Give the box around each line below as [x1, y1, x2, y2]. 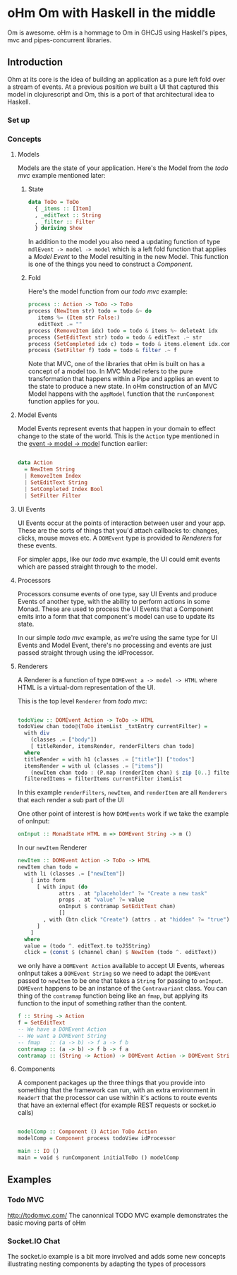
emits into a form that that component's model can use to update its [17, 612, 215, 620]
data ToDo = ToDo [28, 198, 80, 205]
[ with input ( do [36, 883, 88, 890]
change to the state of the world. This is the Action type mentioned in [17, 432, 220, 440]
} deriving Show [34, 224, 83, 232]
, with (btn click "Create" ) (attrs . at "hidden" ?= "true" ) [43, 916, 230, 924]
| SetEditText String [24, 478, 88, 486]
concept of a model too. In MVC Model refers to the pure [28, 367, 193, 375]
